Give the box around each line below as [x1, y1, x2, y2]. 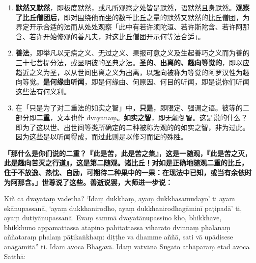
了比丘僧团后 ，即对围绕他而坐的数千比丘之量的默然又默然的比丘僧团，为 [15, 12, 250, 22]
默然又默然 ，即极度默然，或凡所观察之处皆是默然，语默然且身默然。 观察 [15, 2, 250, 12]
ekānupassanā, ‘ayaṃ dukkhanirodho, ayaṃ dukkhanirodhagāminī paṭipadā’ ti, [4, 203, 242, 213]
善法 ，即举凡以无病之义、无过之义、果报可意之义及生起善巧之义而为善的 [15, 48, 250, 58]
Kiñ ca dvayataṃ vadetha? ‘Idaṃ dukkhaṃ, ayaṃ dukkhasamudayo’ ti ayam [4, 193, 235, 204]
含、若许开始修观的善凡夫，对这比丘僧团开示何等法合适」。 [15, 31, 205, 41]
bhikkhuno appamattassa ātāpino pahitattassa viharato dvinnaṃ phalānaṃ [4, 222, 231, 232]
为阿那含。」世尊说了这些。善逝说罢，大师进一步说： [4, 177, 172, 187]
